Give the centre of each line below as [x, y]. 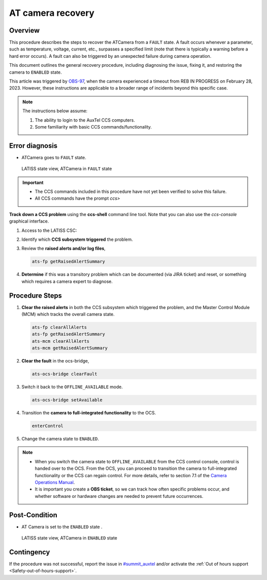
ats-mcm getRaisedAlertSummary [70, 348]
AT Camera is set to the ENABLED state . [62, 527]
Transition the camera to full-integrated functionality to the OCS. [89, 413]
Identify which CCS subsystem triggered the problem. [77, 239]
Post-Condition [33, 515]
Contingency [30, 552]
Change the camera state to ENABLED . [60, 439]
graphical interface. [29, 221]
